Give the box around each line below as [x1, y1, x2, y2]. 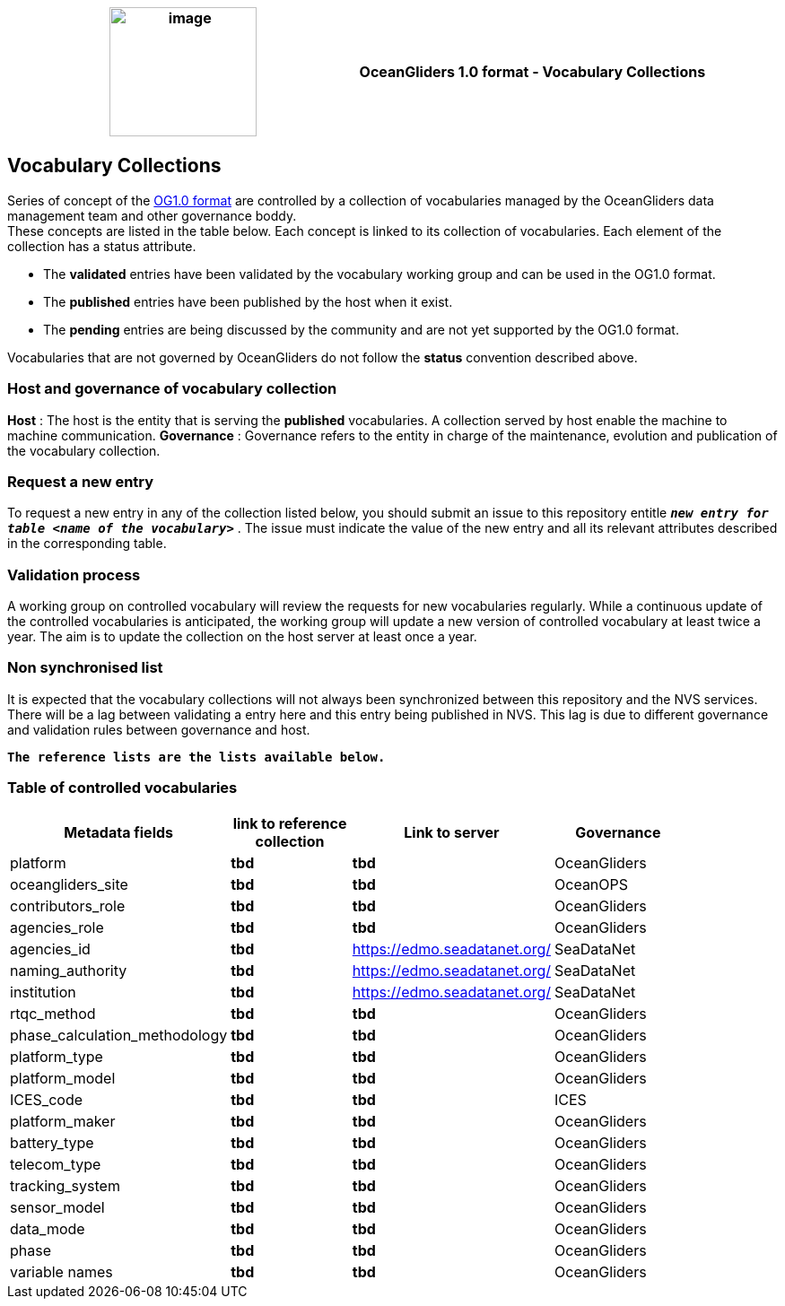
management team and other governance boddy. [7, 207, 297, 223]
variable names [10, 1262, 113, 1281]
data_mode [10, 1219, 85, 1238]
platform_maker [10, 1111, 116, 1130]
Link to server [404, 823, 500, 841]
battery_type [10, 1133, 94, 1152]
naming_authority [10, 961, 127, 979]
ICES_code [10, 1090, 83, 1109]
